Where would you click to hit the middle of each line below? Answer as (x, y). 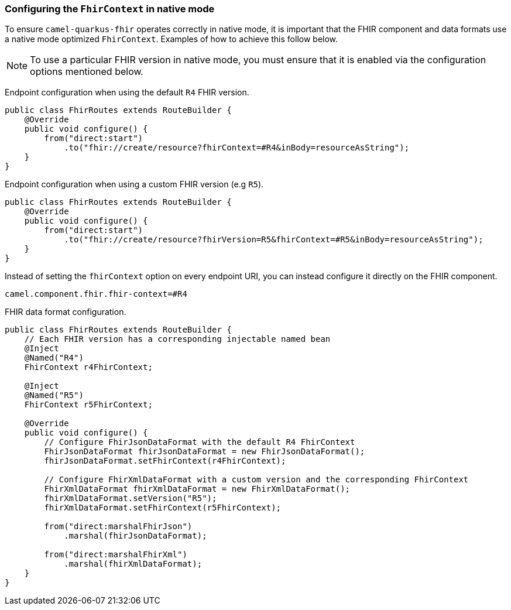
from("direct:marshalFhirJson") (118, 527)
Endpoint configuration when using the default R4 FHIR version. (127, 92)
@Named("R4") (54, 358)
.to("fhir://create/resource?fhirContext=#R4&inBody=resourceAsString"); (237, 148)
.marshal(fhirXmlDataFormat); (133, 564)
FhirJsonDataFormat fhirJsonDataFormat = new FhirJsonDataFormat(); (205, 452)
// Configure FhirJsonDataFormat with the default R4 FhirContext (200, 442)
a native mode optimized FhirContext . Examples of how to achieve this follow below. (172, 39)
